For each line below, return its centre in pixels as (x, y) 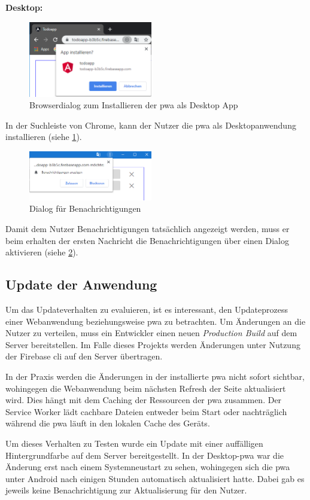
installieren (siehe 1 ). (44, 137)
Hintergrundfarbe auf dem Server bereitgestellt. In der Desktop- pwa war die (145, 455)
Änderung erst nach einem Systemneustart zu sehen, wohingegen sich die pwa (148, 467)
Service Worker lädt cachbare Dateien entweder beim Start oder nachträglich (146, 411)
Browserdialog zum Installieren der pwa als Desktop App (134, 105)
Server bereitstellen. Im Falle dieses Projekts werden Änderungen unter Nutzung (153, 344)
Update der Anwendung (81, 284)
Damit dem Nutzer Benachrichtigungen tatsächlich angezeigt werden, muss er (148, 229)
